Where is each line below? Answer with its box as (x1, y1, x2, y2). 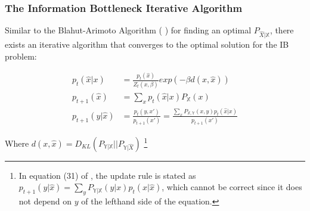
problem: (5, 49, 37, 62)
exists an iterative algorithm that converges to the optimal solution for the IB (5, 38, 289, 50)
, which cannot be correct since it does (162, 181, 302, 193)
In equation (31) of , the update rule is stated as (18, 169, 196, 181)
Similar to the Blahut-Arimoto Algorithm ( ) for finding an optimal (5, 24, 252, 36)
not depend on (18, 195, 72, 207)
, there (269, 24, 294, 36)
